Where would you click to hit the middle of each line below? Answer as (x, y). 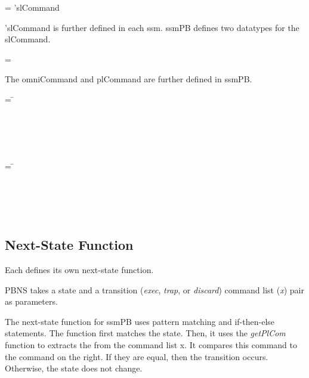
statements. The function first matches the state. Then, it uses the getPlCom (145, 333)
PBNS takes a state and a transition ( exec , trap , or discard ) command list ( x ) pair (154, 289)
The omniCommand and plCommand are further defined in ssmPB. (129, 79)
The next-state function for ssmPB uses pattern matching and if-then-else (140, 321)
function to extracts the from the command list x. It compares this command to (151, 345)
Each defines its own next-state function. (79, 270)
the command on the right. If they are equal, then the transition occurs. (137, 356)
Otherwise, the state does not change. (74, 368)
